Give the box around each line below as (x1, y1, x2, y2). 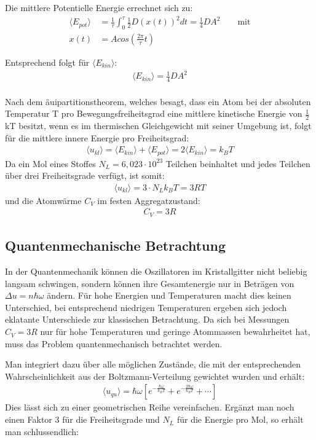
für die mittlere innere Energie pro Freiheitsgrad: (5, 131, 189, 144)
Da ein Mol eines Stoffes (5, 157, 96, 170)
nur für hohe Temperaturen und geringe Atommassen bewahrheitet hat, (40, 325, 310, 338)
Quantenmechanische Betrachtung (5, 236, 226, 255)
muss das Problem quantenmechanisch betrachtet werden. (5, 337, 223, 350)
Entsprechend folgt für (5, 55, 90, 68)
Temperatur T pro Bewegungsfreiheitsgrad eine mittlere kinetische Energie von (5, 107, 302, 120)
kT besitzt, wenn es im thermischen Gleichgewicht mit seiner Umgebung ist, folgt (5, 119, 312, 132)
